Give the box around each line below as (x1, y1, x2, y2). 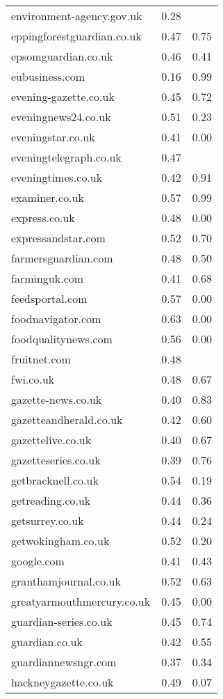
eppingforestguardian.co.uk (11, 28, 142, 44)
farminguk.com (11, 270, 84, 286)
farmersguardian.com (11, 250, 113, 266)
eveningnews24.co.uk (11, 109, 111, 125)
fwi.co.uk (11, 371, 55, 387)
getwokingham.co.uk (11, 533, 110, 549)
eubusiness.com (11, 68, 85, 84)
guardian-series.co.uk (11, 613, 113, 629)
